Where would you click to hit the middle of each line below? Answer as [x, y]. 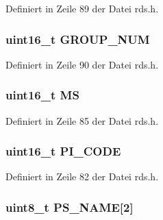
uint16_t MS [42, 95]
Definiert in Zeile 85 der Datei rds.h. [82, 120]
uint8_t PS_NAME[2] [70, 207]
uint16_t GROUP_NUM [78, 39]
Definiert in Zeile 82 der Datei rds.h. [82, 176]
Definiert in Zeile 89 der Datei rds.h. [82, 8]
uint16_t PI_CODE [63, 151]
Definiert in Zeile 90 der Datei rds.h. [82, 64]
